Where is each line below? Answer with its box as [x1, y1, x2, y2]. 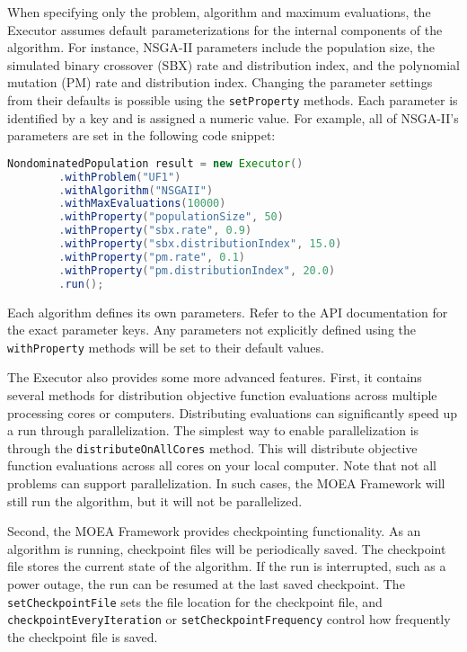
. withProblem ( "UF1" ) [58, 170, 181, 183]
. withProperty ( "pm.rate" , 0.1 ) [58, 250, 245, 263]
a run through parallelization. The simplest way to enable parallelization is [7, 421, 419, 440]
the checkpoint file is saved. [7, 627, 158, 646]
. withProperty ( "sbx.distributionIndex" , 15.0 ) [58, 237, 342, 251]
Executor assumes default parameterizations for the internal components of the [7, 20, 443, 39]
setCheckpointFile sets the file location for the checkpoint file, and [7, 592, 383, 611]
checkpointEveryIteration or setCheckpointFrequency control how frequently [7, 610, 451, 629]
